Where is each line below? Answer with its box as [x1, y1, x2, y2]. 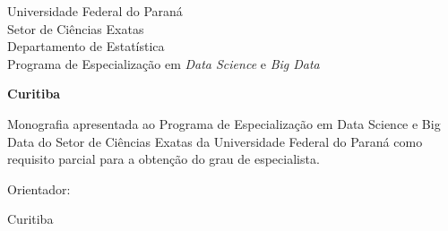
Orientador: [7, 179, 71, 198]
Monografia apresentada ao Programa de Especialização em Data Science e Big [7, 114, 441, 133]
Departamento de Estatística [7, 37, 165, 56]
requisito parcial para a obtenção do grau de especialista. [7, 150, 320, 168]
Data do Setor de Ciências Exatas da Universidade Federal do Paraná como [7, 132, 423, 150]
